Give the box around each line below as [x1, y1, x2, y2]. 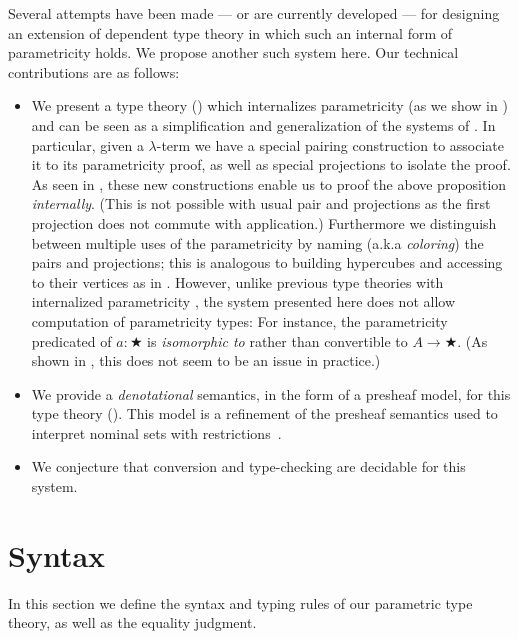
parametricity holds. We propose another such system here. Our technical [8, 42, 459, 63]
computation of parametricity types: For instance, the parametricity [31, 310, 448, 331]
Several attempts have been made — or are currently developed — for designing [8, 3, 500, 23]
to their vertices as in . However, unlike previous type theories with [31, 271, 444, 292]
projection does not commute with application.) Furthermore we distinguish [31, 212, 497, 233]
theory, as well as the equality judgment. [8, 612, 257, 633]
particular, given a [31, 134, 144, 155]
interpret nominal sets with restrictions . [31, 422, 282, 443]
